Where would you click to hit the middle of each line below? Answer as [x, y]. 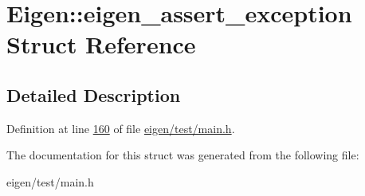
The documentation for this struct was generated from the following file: [183, 155]
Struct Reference [101, 44]
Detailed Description [94, 94]
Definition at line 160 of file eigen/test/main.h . [121, 128]
